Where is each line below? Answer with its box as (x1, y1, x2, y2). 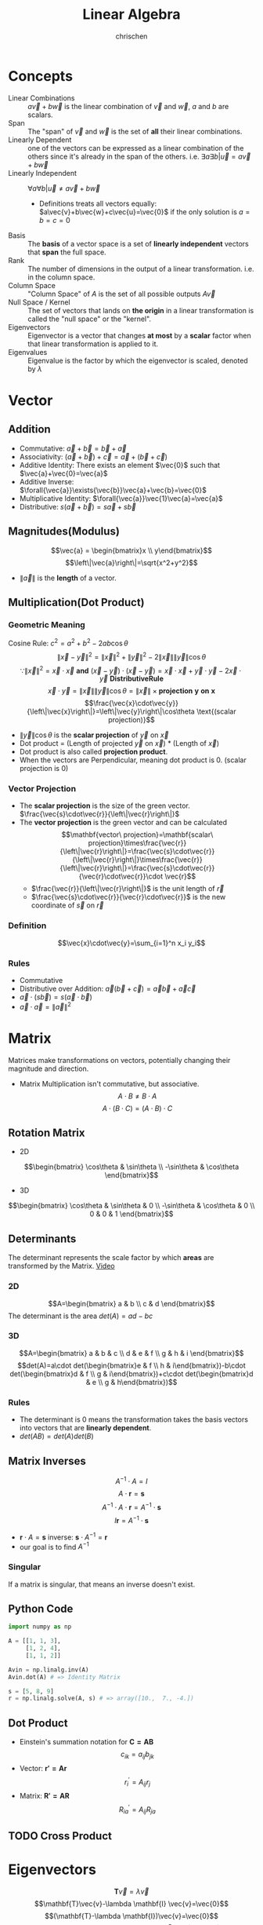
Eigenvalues (8, 347, 48, 356)
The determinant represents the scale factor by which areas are (8, 1253, 214, 1262)
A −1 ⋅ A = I (115, 1474, 148, 1485)
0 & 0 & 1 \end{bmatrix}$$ (89, 1209, 174, 1218)
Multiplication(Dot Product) (8, 595, 145, 609)
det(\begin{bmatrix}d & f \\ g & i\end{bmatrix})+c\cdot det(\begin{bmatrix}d (9, 1368, 254, 1379)
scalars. (27, 110, 53, 119)
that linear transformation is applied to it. (27, 339, 159, 349)
